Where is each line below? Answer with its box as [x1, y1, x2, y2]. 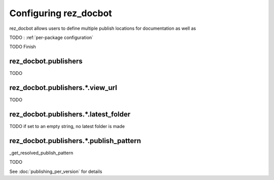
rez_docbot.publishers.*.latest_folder [9, 110, 131, 118]
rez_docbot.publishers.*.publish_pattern [9, 137, 142, 145]
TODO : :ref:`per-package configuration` [9, 34, 94, 40]
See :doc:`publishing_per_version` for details [9, 168, 102, 174]
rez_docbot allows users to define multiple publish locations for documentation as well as [9, 25, 196, 31]
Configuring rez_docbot [9, 8, 112, 19]
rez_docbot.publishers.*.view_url [9, 83, 117, 92]
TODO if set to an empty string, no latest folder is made [9, 123, 125, 129]
